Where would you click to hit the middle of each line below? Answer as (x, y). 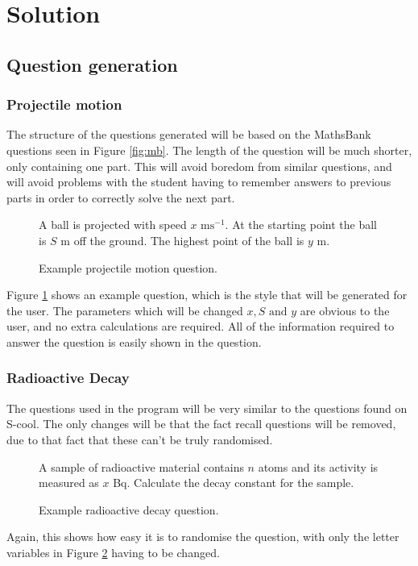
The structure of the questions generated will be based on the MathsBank (189, 134)
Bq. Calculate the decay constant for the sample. (234, 483)
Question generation (92, 64)
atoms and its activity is (318, 466)
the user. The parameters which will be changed (125, 310)
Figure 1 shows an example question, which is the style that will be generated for (207, 295)
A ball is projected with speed (113, 225)
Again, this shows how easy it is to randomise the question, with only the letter (203, 537)
